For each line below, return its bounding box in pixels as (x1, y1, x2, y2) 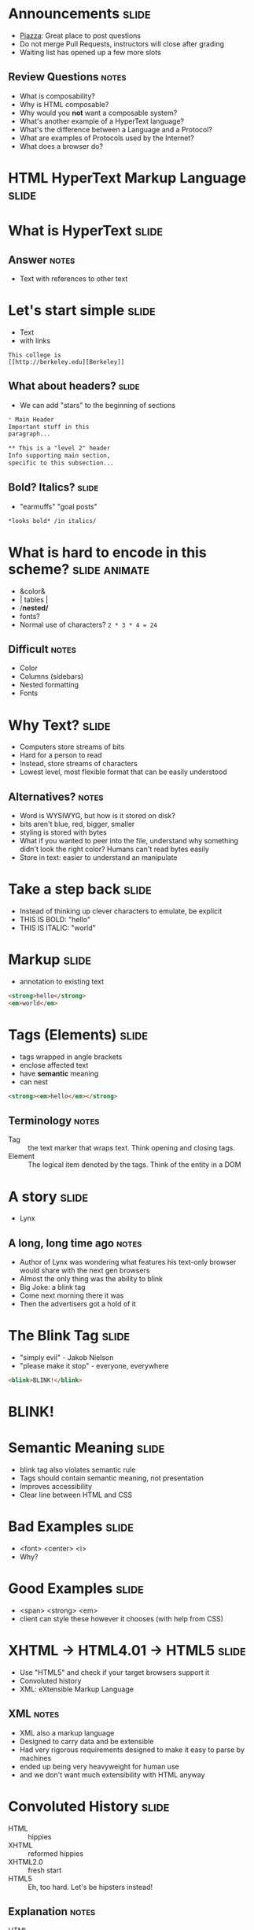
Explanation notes (8, 1905, 96, 1918)
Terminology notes (8, 1113, 100, 1127)
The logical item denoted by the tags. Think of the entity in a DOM (28, 1160, 241, 1169)
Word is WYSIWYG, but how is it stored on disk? (19, 811, 175, 821)
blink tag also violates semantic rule (19, 1465, 136, 1475)
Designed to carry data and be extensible (19, 1736, 154, 1746)
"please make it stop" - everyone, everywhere (19, 1361, 169, 1371)
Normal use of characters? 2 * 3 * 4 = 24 (19, 620, 157, 629)
